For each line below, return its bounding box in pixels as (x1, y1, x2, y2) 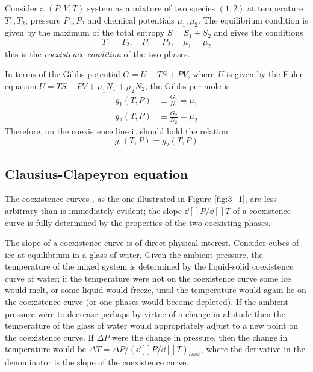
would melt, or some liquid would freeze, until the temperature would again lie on (5, 283, 306, 296)
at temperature (247, 2, 303, 14)
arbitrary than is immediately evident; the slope (5, 204, 182, 216)
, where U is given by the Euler (187, 68, 303, 80)
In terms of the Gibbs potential (5, 68, 120, 80)
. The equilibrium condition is (198, 13, 308, 26)
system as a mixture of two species (87, 2, 215, 14)
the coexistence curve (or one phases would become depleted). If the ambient (5, 295, 288, 308)
